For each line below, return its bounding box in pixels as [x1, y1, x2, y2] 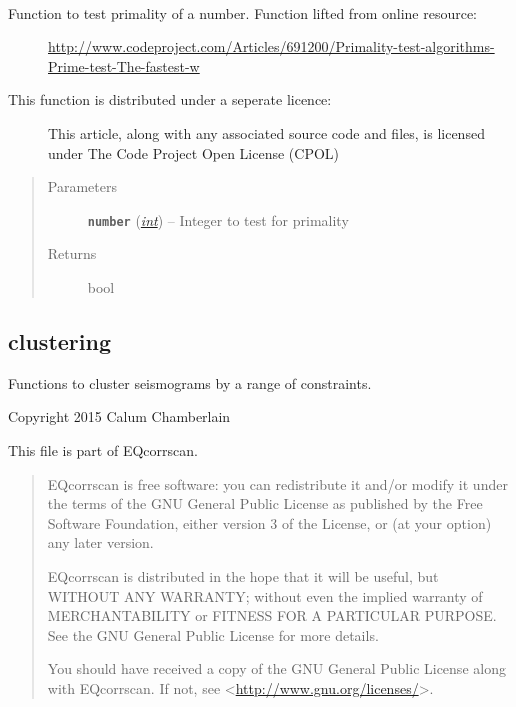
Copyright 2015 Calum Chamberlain [8, 406, 231, 427]
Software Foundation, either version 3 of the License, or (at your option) [47, 512, 492, 533]
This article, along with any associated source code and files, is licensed [48, 122, 485, 143]
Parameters [47, 176, 117, 197]
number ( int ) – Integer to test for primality [87, 209, 349, 230]
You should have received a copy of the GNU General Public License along [47, 658, 506, 679]
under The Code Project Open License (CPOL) [48, 142, 340, 163]
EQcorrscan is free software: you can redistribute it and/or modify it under [47, 473, 508, 494]
